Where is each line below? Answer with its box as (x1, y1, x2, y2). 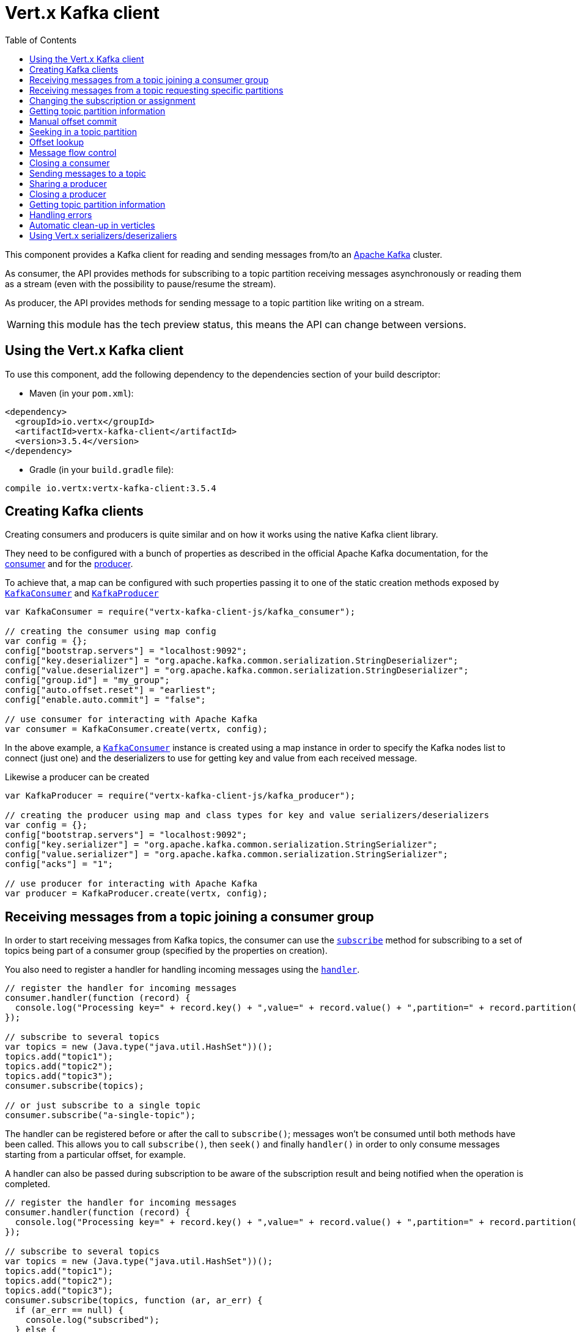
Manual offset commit (29, 115, 117, 126)
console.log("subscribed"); (25, 1315, 160, 1325)
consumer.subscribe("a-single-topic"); (5, 1110, 196, 1121)
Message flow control (29, 147, 117, 158)
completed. (5, 1179, 50, 1190)
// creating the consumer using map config (5, 626, 216, 637)
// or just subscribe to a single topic (5, 1100, 201, 1111)
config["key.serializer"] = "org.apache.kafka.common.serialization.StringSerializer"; (5, 840, 438, 850)
